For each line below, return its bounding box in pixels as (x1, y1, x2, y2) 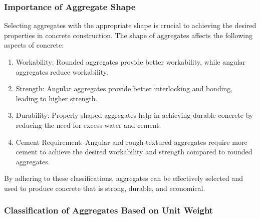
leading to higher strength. (16, 93, 98, 103)
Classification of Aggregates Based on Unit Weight (4, 204, 213, 216)
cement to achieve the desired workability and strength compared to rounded (16, 146, 252, 157)
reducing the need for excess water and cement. (16, 119, 161, 130)
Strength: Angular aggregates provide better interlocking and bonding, (16, 83, 233, 94)
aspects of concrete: (4, 40, 64, 50)
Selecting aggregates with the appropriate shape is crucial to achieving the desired (4, 20, 256, 31)
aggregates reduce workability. (16, 66, 108, 77)
